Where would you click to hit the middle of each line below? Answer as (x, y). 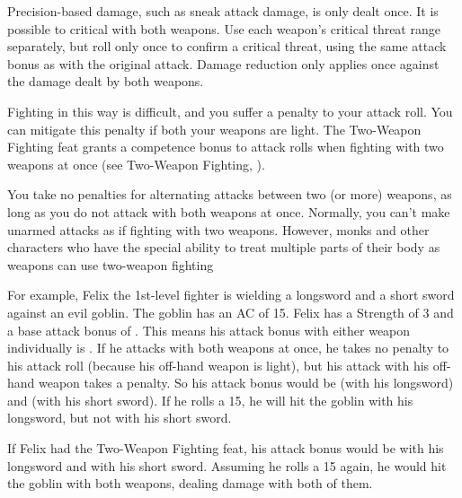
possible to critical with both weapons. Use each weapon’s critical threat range (224, 28)
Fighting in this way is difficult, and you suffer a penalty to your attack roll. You (230, 111)
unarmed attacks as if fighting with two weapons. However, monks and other (218, 229)
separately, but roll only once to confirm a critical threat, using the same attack (227, 46)
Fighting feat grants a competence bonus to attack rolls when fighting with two (226, 147)
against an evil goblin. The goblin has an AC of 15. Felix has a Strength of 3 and (231, 312)
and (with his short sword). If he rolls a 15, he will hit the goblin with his (210, 400)
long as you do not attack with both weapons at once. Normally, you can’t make (229, 211)
